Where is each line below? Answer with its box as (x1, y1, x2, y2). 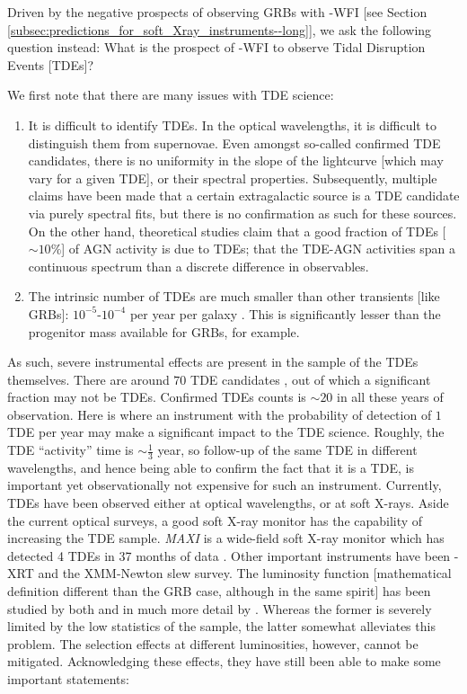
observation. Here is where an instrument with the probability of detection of (7, 405, 432, 423)
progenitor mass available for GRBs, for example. (28, 322, 300, 341)
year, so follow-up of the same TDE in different (157, 440, 418, 459)
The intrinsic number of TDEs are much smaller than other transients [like (28, 287, 440, 306)
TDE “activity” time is (7, 440, 134, 459)
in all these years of (337, 387, 444, 406)
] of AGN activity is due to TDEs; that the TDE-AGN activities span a (61, 239, 456, 258)
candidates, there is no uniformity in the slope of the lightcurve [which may (28, 151, 444, 170)
